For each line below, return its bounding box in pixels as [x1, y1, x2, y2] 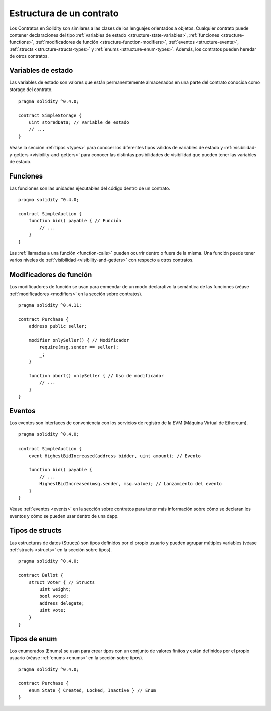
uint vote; [39, 607, 66, 613]
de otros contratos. [9, 53, 49, 59]
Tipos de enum [9, 634, 57, 643]
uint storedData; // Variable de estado [28, 119, 130, 125]
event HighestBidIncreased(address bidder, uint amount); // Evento [28, 453, 201, 459]
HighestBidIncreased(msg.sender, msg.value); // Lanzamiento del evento [39, 481, 222, 487]
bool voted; [39, 593, 69, 599]
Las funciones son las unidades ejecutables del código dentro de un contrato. [9, 185, 171, 191]
